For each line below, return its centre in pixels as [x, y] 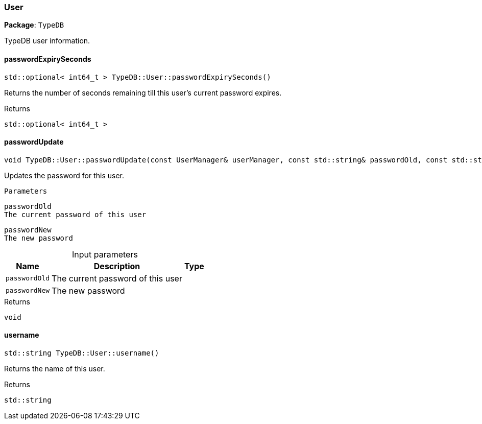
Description [117, 266]
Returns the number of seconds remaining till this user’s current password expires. [143, 92]
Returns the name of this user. [55, 369]
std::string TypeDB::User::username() [82, 353]
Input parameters [105, 254]
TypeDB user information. [47, 41]
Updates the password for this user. [64, 175]
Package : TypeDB [34, 25]
